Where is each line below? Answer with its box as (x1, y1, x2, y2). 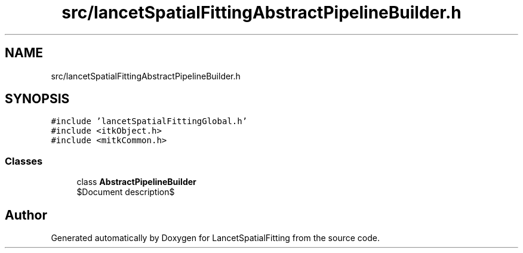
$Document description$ (76, 187, 175, 198)
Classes (5, 155, 43, 167)
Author (5, 207, 47, 223)
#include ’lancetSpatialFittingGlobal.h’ (51, 116, 248, 126)
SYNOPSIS (5, 91, 70, 107)
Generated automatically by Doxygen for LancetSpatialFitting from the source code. (51, 233, 380, 243)
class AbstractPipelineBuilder (76, 177, 196, 187)
